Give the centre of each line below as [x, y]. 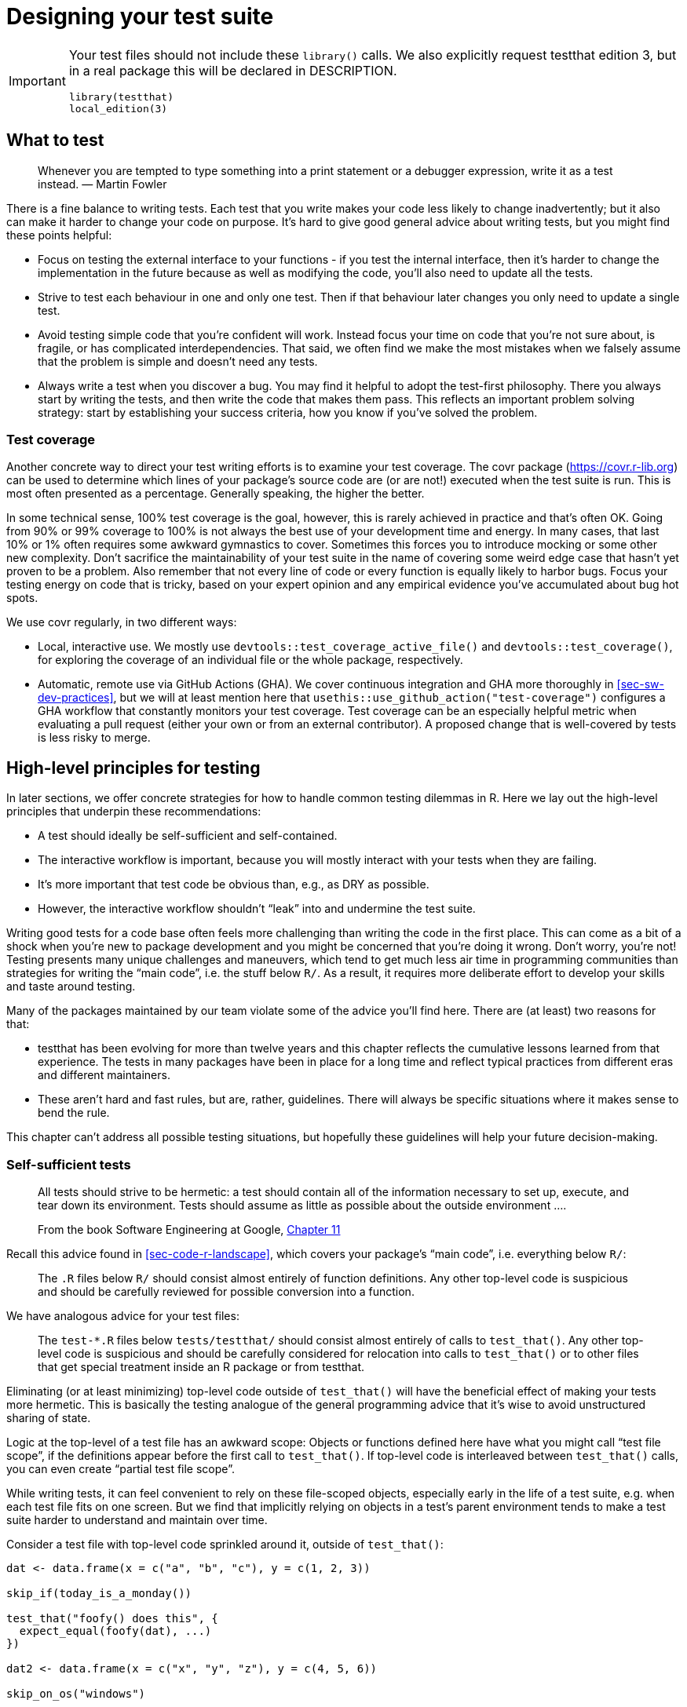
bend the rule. [74, 1113]
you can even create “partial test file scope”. [121, 1468]
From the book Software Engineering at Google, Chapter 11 [189, 1229]
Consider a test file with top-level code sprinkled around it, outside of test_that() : [225, 1544]
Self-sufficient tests [69, 1164]
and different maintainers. [104, 1075]
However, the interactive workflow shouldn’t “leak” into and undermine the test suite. [257, 909]
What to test [55, 140]
